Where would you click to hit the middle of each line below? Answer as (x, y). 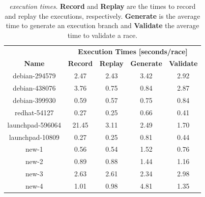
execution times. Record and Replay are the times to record (102, 6)
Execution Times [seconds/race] (133, 51)
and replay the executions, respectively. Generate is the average (102, 16)
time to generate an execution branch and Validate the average (102, 25)
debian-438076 (34, 88)
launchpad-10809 (34, 137)
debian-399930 (34, 100)
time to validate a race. (102, 35)
